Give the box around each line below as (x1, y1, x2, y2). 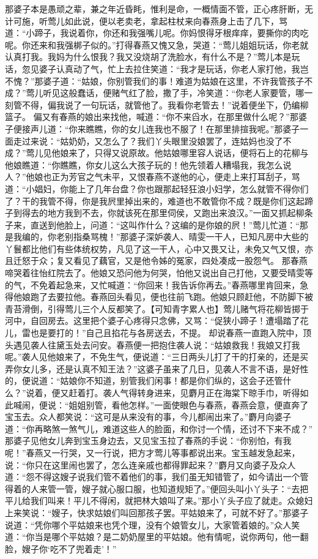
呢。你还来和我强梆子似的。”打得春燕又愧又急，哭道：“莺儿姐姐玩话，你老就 (5, 38, 309, 51)
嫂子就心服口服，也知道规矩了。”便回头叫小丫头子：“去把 (81, 482, 309, 495)
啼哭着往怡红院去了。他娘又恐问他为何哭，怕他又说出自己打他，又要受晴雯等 (5, 266, 313, 279)
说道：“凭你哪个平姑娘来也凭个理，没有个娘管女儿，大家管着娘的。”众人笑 (5, 518, 300, 531)
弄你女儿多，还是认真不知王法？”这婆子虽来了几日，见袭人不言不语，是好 (5, 362, 300, 375)
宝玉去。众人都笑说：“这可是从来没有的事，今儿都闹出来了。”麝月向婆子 (5, 410, 292, 423)
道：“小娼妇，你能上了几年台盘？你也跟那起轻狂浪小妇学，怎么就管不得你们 (5, 182, 309, 195)
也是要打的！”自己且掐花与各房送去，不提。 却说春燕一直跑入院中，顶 (30, 326, 312, 339)
